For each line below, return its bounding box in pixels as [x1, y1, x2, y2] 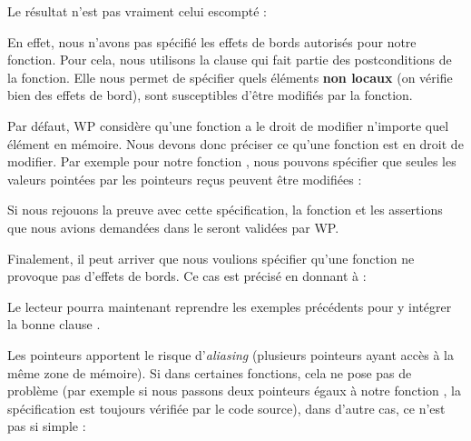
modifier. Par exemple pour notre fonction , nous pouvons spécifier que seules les [7, 152, 456, 171]
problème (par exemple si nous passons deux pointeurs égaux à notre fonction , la [7, 381, 461, 400]
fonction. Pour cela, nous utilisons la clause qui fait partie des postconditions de [7, 50, 452, 69]
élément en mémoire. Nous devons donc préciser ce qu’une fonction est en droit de [7, 134, 464, 153]
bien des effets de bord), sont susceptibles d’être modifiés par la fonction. [7, 85, 413, 105]
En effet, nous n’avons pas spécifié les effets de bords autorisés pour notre [7, 32, 417, 51]
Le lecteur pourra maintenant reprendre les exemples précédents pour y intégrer [7, 296, 452, 316]
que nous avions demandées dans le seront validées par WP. [7, 217, 339, 236]
